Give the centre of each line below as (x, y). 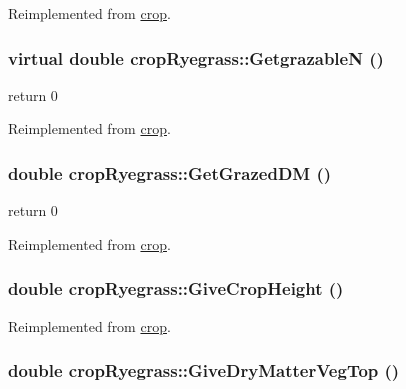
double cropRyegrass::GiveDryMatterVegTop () (204, 370)
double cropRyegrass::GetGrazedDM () (170, 172)
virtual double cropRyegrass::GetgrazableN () (196, 57)
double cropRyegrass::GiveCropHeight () (176, 288)
